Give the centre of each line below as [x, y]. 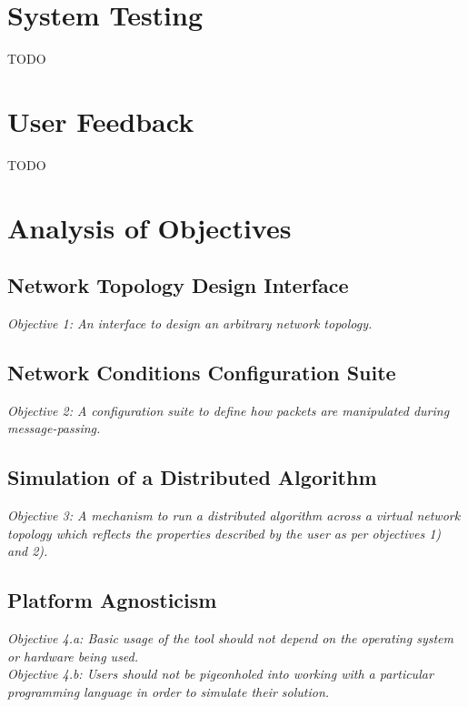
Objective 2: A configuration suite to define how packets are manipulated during [229, 410]
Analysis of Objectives [149, 227]
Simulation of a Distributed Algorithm [192, 477]
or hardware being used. [73, 656]
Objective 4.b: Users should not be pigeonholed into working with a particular [220, 674]
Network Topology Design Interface [178, 285]
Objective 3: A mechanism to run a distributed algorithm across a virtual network [234, 515]
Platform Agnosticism [112, 600]
